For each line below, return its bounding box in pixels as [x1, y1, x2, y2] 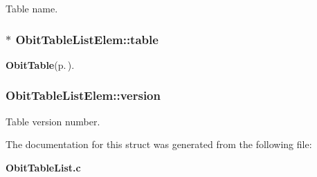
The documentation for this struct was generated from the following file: [6, 137, 312, 152]
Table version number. [6, 114, 100, 128]
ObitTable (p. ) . [6, 57, 75, 72]
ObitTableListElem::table [15, 30, 158, 48]
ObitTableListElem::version [6, 87, 161, 104]
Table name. [6, 1, 58, 15]
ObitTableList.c [6, 160, 81, 174]
